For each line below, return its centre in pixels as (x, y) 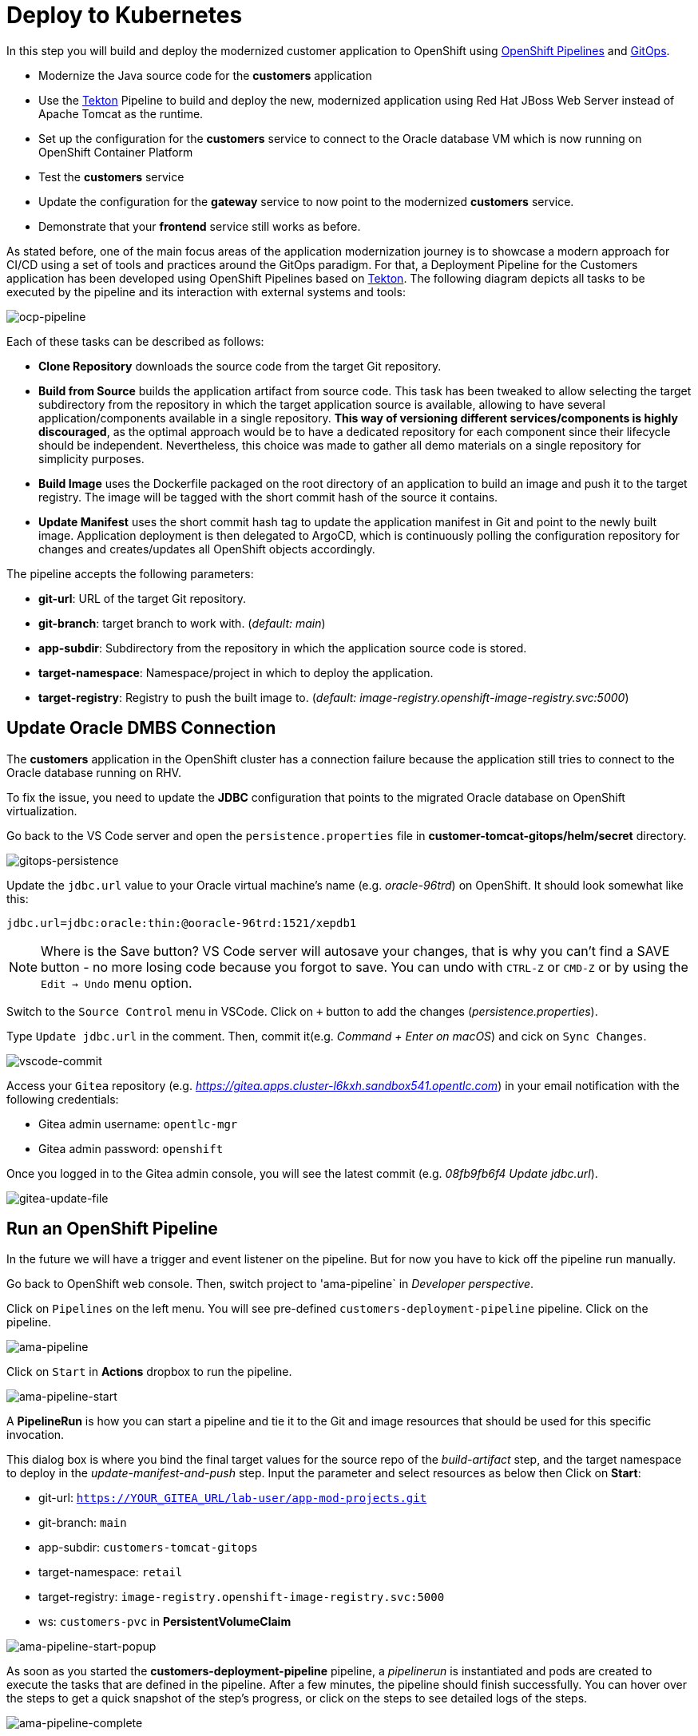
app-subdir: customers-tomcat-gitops (148, 1548)
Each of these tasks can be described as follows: (135, 341)
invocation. (36, 1435)
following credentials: (63, 1099)
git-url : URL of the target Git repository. (142, 598)
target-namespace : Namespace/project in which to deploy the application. (236, 672)
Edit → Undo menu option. (117, 983)
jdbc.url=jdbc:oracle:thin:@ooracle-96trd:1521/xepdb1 (182, 923)
